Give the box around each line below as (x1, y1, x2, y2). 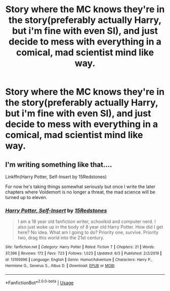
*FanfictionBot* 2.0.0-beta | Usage (5, 278, 74, 285)
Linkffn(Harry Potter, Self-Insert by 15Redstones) (5, 174, 107, 180)
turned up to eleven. (5, 195, 48, 200)
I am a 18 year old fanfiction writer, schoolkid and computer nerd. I (17, 218, 156, 224)
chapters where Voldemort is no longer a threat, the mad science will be (5, 189, 156, 195)
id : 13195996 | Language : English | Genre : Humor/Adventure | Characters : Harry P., (5, 257, 153, 262)
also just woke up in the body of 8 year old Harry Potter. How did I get (17, 224, 163, 230)
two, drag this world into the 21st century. (17, 235, 105, 241)
